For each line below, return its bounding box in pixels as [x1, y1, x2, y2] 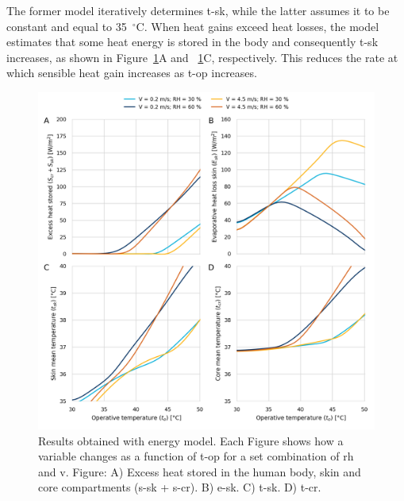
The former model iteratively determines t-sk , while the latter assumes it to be [6, 2, 390, 18]
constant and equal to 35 [6, 17, 127, 34]
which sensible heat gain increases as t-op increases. [6, 64, 257, 81]
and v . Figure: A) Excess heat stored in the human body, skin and [38, 463, 361, 480]
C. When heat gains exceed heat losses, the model [136, 17, 379, 34]
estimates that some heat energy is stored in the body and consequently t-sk [6, 33, 379, 50]
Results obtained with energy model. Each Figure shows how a [38, 432, 344, 449]
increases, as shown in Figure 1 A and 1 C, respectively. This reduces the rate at [6, 49, 398, 65]
